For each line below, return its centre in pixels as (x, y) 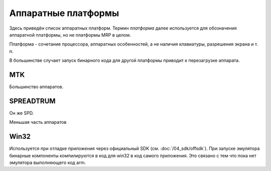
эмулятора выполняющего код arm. (48, 162)
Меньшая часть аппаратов (38, 122)
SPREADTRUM (32, 101)
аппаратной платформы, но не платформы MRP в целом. (70, 35)
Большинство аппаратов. (36, 87)
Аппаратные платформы (64, 13)
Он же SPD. (22, 113)
